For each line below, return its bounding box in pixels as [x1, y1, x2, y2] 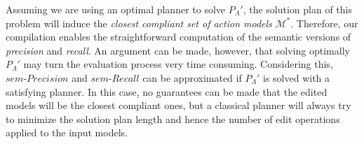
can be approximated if [142, 70, 242, 85]
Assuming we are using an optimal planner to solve [6, 2, 226, 16]
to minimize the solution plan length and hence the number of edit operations [6, 111, 340, 126]
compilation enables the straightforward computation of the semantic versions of [6, 29, 351, 44]
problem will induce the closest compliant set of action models [6, 15, 272, 30]
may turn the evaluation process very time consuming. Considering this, [23, 57, 333, 71]
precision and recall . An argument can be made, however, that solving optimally [6, 43, 350, 57]
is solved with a [263, 70, 330, 85]
